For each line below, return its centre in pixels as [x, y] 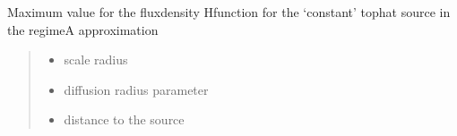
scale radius [96, 59]
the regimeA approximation [83, 29]
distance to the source [124, 119]
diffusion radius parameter [136, 89]
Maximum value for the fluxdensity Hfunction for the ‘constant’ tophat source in [229, 12]
